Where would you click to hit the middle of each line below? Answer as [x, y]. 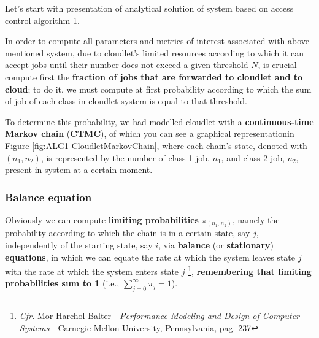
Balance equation [48, 197]
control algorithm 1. [42, 20]
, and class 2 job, [253, 157]
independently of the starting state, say [79, 245]
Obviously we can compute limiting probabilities [102, 219]
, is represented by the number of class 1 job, [125, 157]
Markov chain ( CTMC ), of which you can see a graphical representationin [150, 133]
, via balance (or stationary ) [216, 245]
